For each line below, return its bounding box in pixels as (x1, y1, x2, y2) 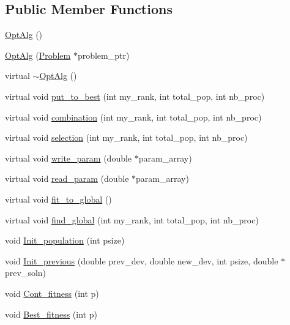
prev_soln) (5, 266, 46, 279)
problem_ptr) (77, 48, 130, 61)
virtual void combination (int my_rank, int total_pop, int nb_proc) (5, 110, 262, 123)
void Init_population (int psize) (5, 234, 125, 247)
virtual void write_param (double (5, 151, 132, 164)
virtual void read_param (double (5, 172, 129, 185)
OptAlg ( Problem (5, 48, 71, 61)
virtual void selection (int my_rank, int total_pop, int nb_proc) (5, 131, 248, 144)
